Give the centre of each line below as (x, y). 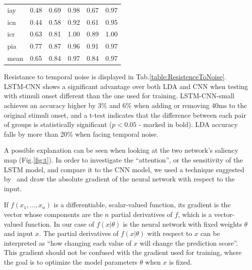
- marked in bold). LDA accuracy (188, 124)
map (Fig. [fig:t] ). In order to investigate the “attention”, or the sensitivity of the (124, 159)
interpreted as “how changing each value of (68, 243)
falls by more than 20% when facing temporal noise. (81, 134)
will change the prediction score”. (189, 243)
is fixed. (181, 261)
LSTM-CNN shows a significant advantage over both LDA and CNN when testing (126, 86)
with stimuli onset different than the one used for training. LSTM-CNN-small (119, 96)
